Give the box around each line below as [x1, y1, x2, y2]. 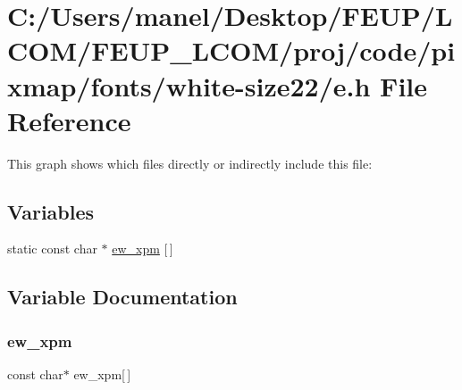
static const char [7, 239, 97, 258]
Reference [7, 102, 131, 138]
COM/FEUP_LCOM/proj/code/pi [7, 32, 456, 69]
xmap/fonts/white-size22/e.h [7, 67, 371, 104]
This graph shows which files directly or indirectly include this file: [7, 154, 373, 172]
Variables [7, 197, 95, 225]
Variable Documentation [7, 283, 238, 311]
